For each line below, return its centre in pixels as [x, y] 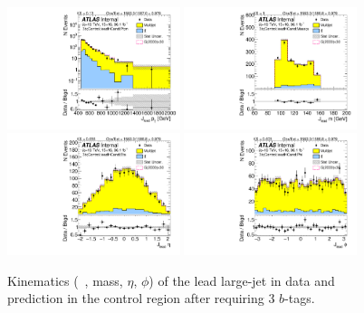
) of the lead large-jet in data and [242, 280]
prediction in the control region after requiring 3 [141, 298]
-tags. [300, 298]
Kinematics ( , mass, [65, 280]
